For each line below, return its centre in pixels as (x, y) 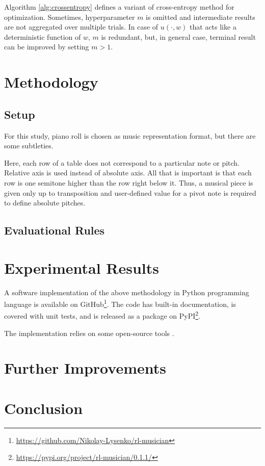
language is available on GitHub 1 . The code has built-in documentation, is (120, 303)
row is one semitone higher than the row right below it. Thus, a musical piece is (129, 182)
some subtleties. (29, 146)
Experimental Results (82, 267)
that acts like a (213, 27)
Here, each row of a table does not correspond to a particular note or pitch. (122, 162)
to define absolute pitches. (45, 203)
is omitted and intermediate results (201, 17)
